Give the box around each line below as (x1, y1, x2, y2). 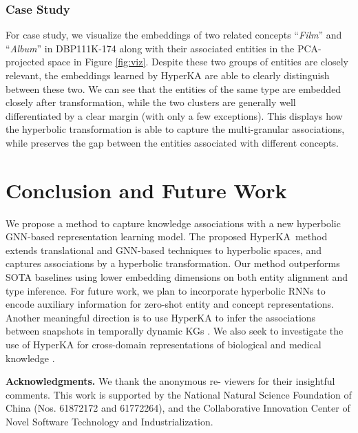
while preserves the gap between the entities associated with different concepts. (6, 135, 339, 149)
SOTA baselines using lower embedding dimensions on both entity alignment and (6, 270, 348, 284)
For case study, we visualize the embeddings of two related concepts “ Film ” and (6, 28, 342, 42)
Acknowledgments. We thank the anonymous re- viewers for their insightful (6, 374, 335, 388)
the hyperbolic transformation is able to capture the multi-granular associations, (6, 122, 345, 136)
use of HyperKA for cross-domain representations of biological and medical (6, 337, 322, 352)
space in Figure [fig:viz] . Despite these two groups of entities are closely (48, 54, 348, 69)
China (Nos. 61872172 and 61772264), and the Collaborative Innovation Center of (6, 401, 350, 415)
